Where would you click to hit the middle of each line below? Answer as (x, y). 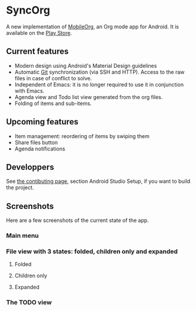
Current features (37, 52)
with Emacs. (29, 91)
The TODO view (29, 303)
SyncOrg (28, 10)
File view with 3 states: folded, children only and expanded (92, 251)
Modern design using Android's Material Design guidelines (86, 66)
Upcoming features (42, 122)
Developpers (30, 167)
